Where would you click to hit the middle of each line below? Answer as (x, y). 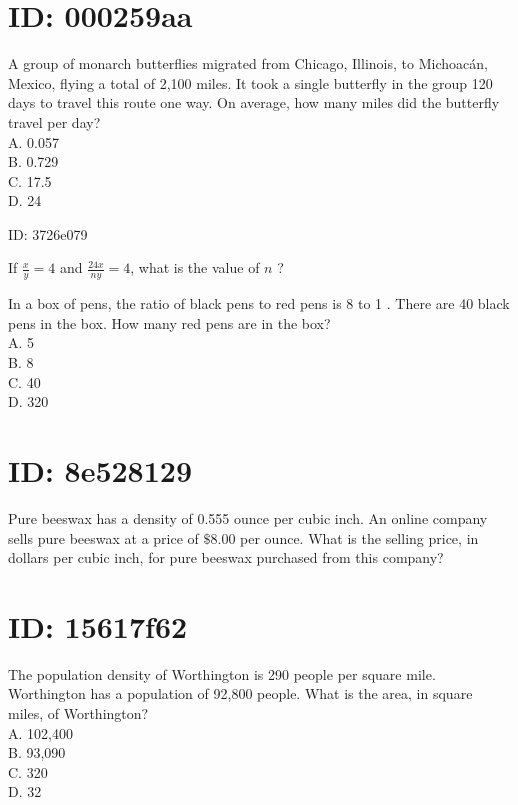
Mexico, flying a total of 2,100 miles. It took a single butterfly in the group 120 (250, 82)
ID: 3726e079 (48, 233)
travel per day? (54, 121)
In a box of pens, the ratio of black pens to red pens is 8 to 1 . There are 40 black (259, 303)
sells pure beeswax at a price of (103, 537)
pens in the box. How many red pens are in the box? (169, 322)
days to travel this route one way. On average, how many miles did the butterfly (254, 102)
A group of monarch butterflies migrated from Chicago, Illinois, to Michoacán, (248, 63)
